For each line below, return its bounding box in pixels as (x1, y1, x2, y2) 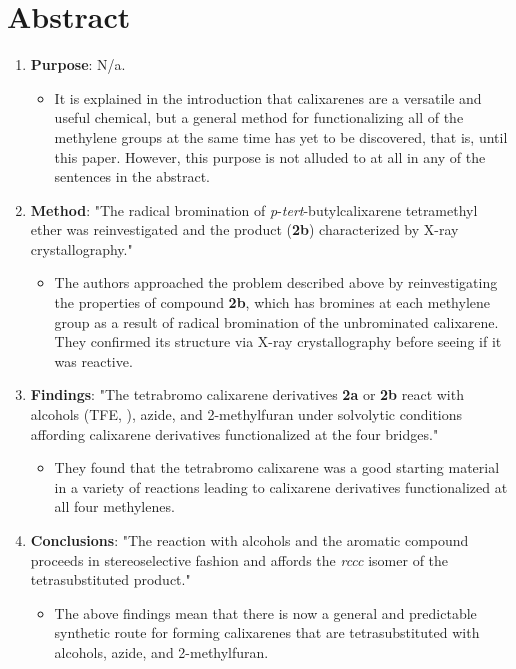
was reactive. (54, 350, 133, 371)
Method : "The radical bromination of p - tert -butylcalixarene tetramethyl (30, 199, 478, 220)
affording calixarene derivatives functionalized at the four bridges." (30, 423, 439, 444)
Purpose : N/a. (30, 54, 126, 75)
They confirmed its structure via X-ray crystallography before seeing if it (54, 331, 502, 352)
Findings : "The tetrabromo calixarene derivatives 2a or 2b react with (30, 384, 464, 405)
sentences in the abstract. (54, 166, 211, 187)
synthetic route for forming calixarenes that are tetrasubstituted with (54, 622, 480, 643)
